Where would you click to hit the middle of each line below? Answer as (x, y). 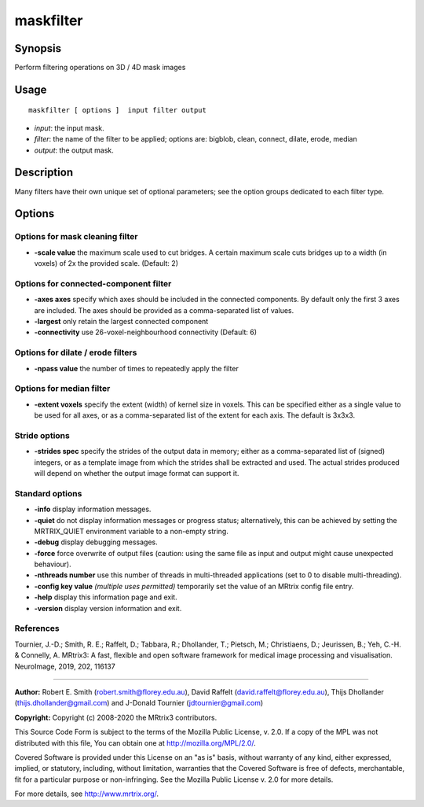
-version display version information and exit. (108, 608)
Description (44, 173)
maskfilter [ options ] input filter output (118, 111)
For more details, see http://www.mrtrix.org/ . (87, 794)
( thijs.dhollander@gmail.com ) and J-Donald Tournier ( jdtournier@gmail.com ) (139, 703)
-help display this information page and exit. (106, 597)
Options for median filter (62, 389)
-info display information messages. (93, 509)
